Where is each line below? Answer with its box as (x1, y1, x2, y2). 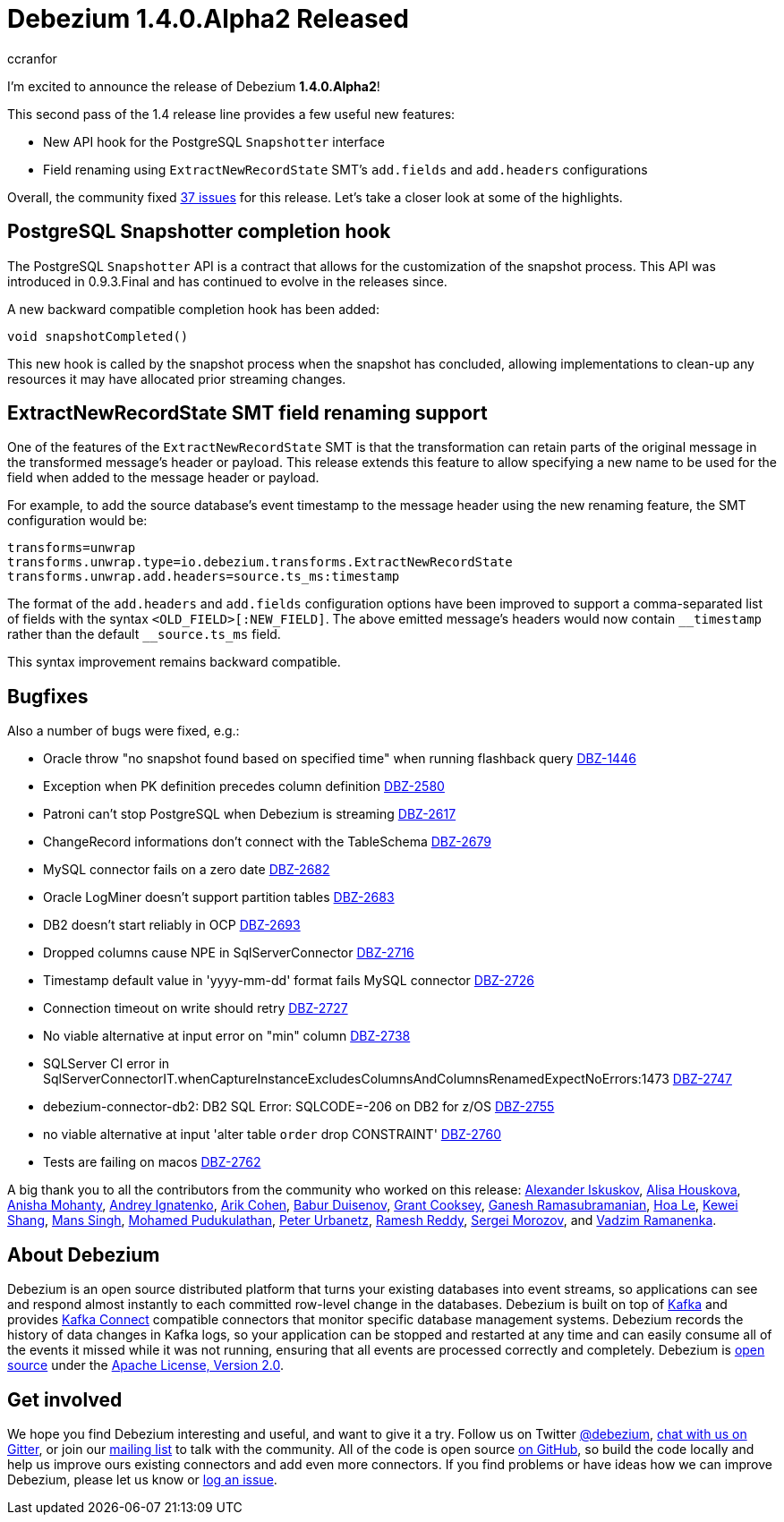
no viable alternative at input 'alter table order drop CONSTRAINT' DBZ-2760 (43, 1127, 502, 1143)
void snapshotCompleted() (7, 328, 189, 344)
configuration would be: (7, 513, 148, 529)
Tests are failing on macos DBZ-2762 (43, 1154, 261, 1170)
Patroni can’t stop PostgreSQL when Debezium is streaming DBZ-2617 (43, 806, 456, 822)
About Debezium (7, 1243, 160, 1266)
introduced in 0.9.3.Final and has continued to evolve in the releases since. (7, 273, 447, 289)
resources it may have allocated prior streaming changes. (7, 370, 346, 387)
